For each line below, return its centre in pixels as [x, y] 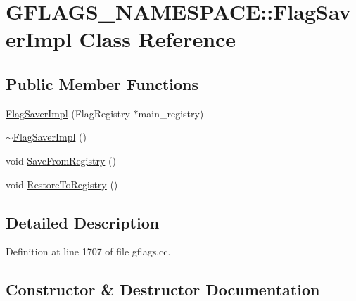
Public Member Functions [102, 83]
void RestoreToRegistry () [62, 184]
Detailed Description [83, 222]
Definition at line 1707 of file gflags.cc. [88, 251]
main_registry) [171, 113]
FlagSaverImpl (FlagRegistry [68, 113]
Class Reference [158, 39]
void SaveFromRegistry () [61, 160]
